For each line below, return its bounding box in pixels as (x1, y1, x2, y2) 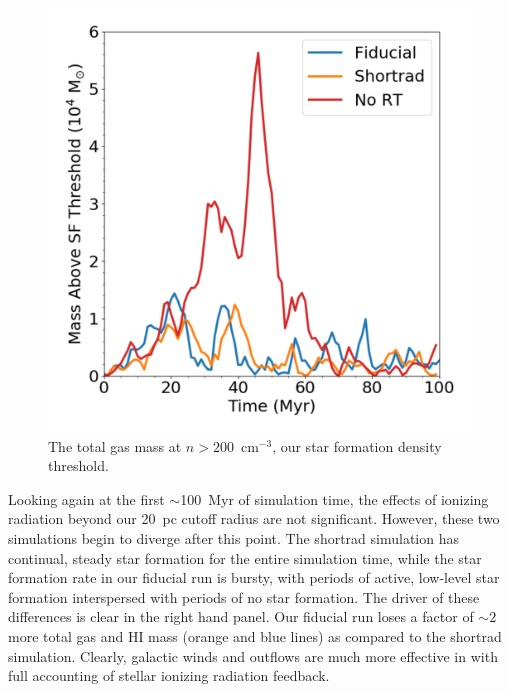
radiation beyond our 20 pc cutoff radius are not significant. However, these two (8, 508, 500, 529)
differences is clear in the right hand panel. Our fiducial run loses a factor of (8, 606, 474, 627)
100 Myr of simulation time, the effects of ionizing (180, 488, 489, 509)
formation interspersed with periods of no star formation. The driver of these (8, 586, 480, 607)
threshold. (48, 455, 109, 476)
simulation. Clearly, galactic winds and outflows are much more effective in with (8, 645, 498, 666)
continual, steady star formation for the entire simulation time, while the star (8, 547, 482, 568)
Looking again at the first (8, 488, 165, 509)
